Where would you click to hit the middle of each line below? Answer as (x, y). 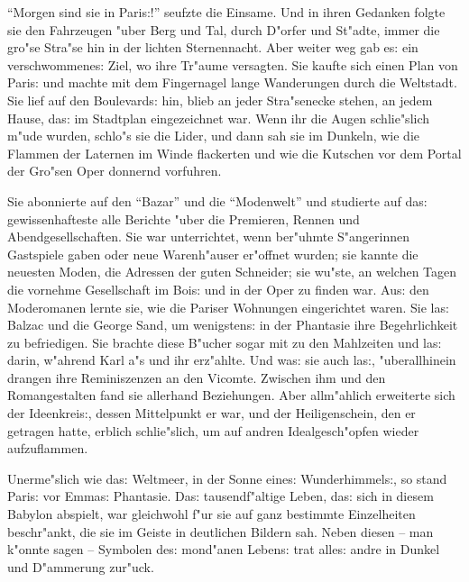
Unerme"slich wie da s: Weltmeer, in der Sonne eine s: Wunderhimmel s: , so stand (227, 478)
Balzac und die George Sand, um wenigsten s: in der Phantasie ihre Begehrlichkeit (233, 325)
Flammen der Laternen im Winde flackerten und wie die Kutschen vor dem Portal (234, 153)
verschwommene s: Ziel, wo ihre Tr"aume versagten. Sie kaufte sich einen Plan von (233, 64)
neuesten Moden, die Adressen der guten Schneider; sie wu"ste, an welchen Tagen (232, 272)
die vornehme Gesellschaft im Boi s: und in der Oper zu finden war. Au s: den (218, 289)
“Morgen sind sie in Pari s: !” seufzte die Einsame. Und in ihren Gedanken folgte (226, 12)
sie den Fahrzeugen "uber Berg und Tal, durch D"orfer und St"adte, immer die (224, 29)
